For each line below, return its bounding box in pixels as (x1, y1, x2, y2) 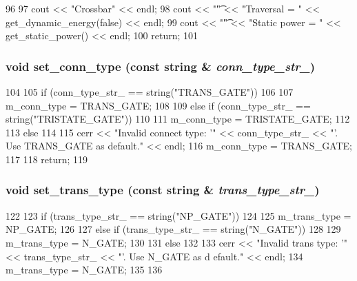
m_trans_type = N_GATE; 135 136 (6, 262, 163, 277)
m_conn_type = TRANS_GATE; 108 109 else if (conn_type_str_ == (6, 98, 311, 112)
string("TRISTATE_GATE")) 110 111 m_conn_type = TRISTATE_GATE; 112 (6, 112, 350, 126)
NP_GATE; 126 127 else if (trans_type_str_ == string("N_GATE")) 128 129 (6, 222, 341, 236)
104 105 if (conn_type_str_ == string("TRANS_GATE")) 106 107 (6, 85, 294, 98)
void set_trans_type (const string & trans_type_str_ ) (6, 181, 320, 198)
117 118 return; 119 (6, 152, 88, 166)
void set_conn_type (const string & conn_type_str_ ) (6, 57, 315, 74)
